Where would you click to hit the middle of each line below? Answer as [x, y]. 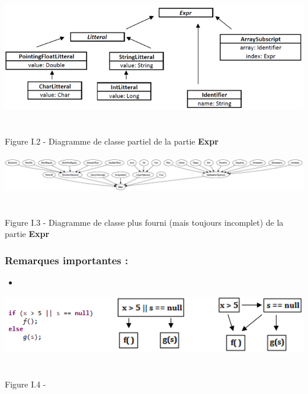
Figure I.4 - [25, 384]
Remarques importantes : [67, 260]
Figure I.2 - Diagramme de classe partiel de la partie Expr [112, 141]
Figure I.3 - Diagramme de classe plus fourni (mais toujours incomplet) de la [144, 222]
